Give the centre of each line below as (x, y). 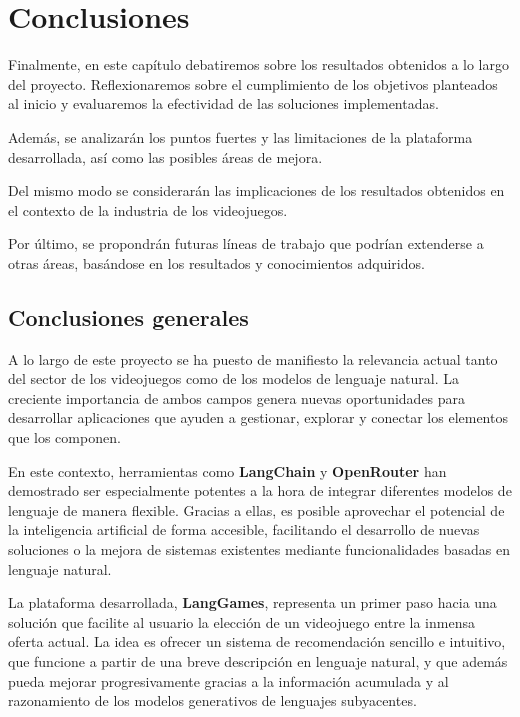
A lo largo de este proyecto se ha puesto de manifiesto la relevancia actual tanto (253, 358)
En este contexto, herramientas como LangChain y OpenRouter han (227, 470)
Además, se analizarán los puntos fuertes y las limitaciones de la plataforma (240, 136)
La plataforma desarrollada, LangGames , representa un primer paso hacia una (252, 602)
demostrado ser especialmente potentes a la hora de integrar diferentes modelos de (260, 490)
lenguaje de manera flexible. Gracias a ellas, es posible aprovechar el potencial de (256, 509)
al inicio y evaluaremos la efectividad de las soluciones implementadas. (223, 103)
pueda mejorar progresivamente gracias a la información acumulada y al (228, 680)
